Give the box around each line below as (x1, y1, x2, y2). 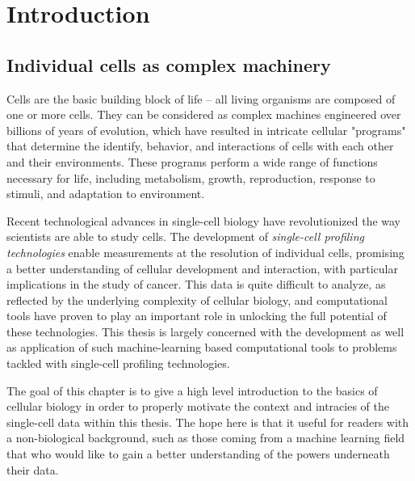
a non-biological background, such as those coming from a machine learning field (6, 429, 405, 446)
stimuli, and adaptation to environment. (6, 185, 205, 202)
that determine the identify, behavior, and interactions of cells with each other (6, 137, 394, 154)
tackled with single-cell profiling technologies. (6, 355, 230, 372)
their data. (6, 461, 59, 478)
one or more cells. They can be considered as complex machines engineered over (6, 106, 401, 123)
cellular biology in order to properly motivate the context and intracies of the (6, 398, 389, 415)
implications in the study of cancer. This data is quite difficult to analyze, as (6, 276, 386, 293)
